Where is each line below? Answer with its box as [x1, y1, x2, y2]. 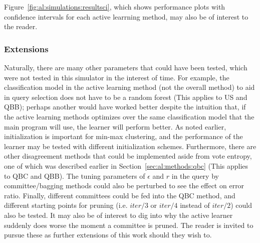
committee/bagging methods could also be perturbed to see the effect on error [4, 180, 244, 191]
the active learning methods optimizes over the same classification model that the [4, 111, 254, 122]
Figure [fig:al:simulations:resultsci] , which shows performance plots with [4, 2, 225, 12]
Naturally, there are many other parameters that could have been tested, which [4, 62, 247, 72]
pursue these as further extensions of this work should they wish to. [4, 229, 212, 240]
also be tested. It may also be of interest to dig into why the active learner [4, 209, 233, 220]
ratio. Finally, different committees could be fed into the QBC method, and [4, 190, 235, 200]
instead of [180, 200, 210, 210]
